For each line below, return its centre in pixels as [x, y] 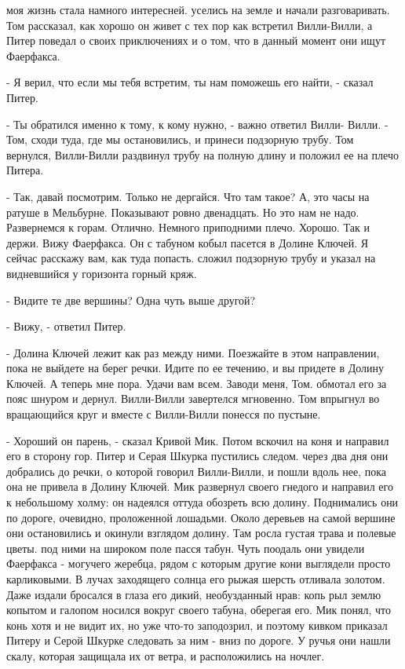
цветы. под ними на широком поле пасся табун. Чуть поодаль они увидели [186, 548]
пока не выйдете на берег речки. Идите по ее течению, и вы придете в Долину [195, 368]
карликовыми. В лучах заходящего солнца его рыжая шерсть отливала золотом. [196, 579]
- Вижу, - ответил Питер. [66, 326]
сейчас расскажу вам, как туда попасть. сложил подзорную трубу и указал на [191, 258]
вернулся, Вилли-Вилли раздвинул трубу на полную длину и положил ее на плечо [202, 154]
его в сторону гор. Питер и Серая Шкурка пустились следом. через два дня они [197, 456]
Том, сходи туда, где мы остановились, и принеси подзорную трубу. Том [180, 139]
